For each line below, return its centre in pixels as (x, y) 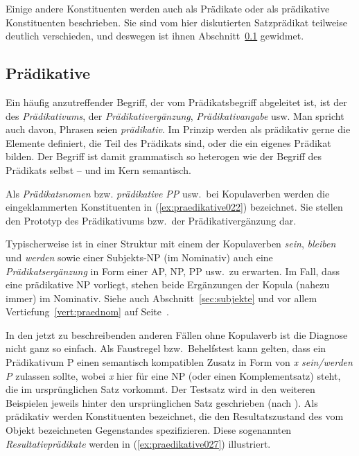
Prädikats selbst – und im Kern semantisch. (98, 169)
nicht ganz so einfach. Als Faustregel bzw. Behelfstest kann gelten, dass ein (166, 348)
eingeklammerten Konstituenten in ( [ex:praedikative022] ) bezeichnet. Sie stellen (174, 207)
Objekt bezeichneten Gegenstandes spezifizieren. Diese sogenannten (149, 430)
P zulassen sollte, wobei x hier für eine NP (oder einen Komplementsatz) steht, (173, 375)
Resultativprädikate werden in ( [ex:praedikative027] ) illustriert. (138, 443)
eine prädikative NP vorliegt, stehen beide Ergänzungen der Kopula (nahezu (168, 284)
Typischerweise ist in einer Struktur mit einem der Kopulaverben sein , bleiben (171, 244)
